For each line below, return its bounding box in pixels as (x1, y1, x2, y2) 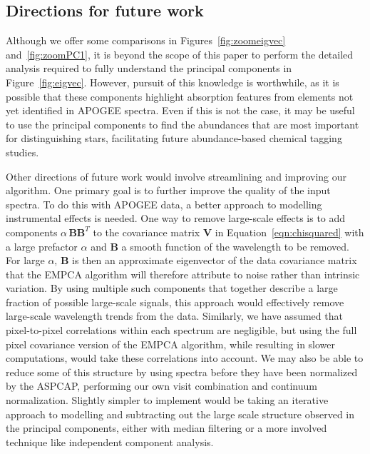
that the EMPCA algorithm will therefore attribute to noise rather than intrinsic (6, 266, 360, 281)
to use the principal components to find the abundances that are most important (6, 116, 359, 131)
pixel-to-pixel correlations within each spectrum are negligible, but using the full (6, 323, 357, 338)
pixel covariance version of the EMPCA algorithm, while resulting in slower (6, 336, 336, 351)
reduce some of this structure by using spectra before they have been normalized (6, 364, 358, 379)
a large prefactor (6, 238, 78, 253)
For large (6, 253, 45, 268)
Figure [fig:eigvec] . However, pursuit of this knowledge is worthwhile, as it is (6, 74, 339, 89)
